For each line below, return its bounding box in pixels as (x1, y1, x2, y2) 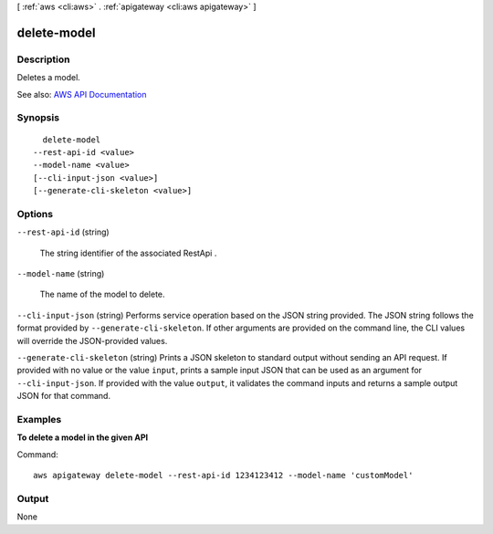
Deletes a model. (16, 72, 81, 83)
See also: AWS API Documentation (16, 89, 147, 99)
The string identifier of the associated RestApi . (39, 247, 217, 258)
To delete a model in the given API (16, 432, 149, 443)
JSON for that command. (16, 391, 111, 402)
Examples (16, 413, 62, 425)
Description (16, 53, 70, 66)
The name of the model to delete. (39, 288, 165, 300)
